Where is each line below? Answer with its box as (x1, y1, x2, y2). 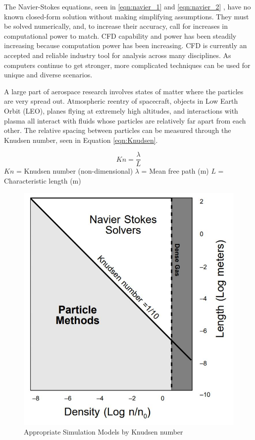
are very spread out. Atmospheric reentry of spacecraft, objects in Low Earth (4, 96, 238, 106)
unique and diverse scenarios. (4, 69, 93, 80)
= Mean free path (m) (141, 166, 209, 176)
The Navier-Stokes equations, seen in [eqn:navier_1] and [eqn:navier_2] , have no (4, 1, 251, 11)
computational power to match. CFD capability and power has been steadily (4, 30, 237, 41)
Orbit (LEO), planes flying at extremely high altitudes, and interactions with (4, 105, 238, 116)
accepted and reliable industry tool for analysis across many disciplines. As (4, 50, 231, 60)
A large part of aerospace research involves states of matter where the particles (4, 86, 244, 96)
